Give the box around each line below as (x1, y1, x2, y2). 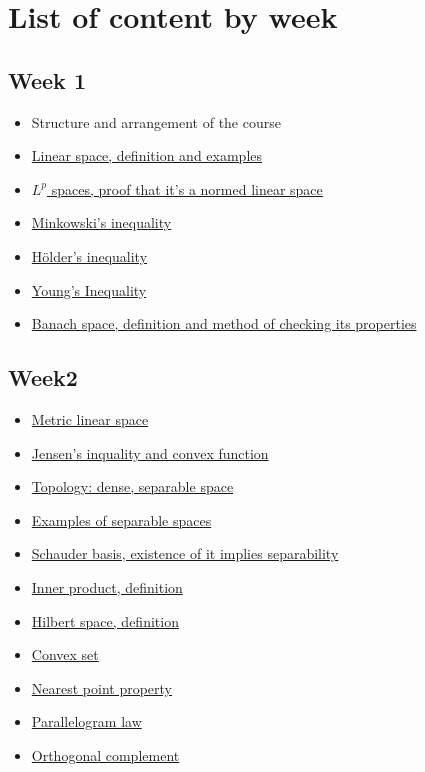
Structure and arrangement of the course (31, 111, 281, 132)
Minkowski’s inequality (31, 212, 172, 233)
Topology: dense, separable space (31, 476, 234, 497)
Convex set (31, 644, 99, 665)
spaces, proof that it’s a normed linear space (51, 178, 323, 199)
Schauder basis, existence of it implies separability (31, 543, 339, 564)
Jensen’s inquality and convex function (31, 442, 269, 463)
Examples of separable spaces (31, 509, 212, 530)
